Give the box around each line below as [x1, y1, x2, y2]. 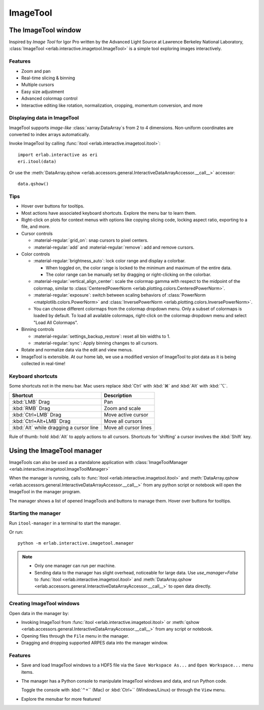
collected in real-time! [21, 361, 66, 366]
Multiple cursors [21, 82, 54, 88]
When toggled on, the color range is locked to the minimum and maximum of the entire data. [45, 265, 232, 271]
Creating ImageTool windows [9, 600, 80, 607]
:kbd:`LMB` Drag [12, 398, 50, 405]
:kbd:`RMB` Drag [12, 405, 50, 412]
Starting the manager [9, 510, 61, 517]
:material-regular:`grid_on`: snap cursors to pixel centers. [33, 237, 149, 243]
